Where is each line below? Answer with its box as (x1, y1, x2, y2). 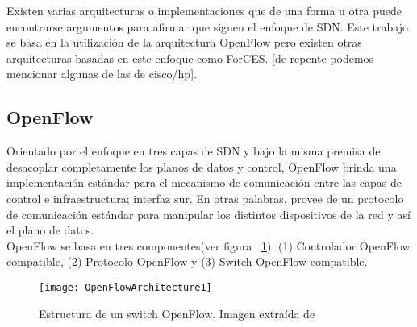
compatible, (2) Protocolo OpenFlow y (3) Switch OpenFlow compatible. (6, 253, 368, 270)
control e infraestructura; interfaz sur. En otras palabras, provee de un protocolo (6, 189, 404, 206)
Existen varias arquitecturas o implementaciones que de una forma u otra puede (6, 2, 402, 19)
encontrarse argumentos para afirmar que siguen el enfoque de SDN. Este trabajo (6, 18, 408, 35)
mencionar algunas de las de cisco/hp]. (6, 65, 197, 82)
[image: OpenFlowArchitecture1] (39, 281, 212, 293)
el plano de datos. (6, 221, 94, 238)
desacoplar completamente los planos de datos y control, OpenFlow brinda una (6, 158, 397, 175)
